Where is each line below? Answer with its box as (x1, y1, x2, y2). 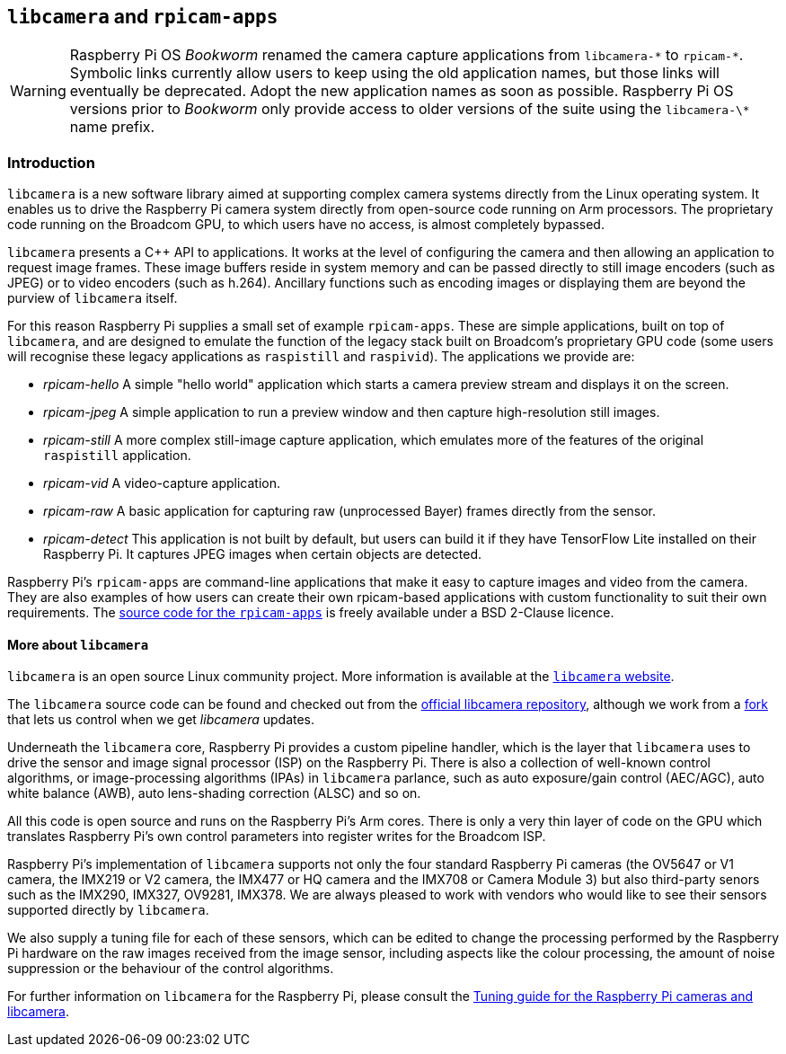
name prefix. (69, 118, 155, 137)
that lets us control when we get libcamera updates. (7, 712, 315, 728)
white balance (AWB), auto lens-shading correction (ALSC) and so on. (7, 785, 421, 802)
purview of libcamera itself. (7, 290, 178, 306)
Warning (10, 82, 66, 101)
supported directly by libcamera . (7, 902, 209, 918)
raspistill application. (43, 447, 191, 464)
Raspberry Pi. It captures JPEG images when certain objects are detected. (43, 546, 482, 562)
